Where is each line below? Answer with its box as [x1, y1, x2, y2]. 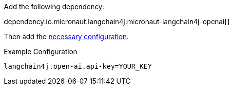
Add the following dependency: [4, 2, 104, 11]
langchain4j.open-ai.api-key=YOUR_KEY [4, 62, 152, 70]
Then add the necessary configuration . [4, 32, 129, 41]
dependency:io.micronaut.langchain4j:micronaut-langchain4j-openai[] [4, 17, 230, 26]
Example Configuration [4, 47, 78, 56]
